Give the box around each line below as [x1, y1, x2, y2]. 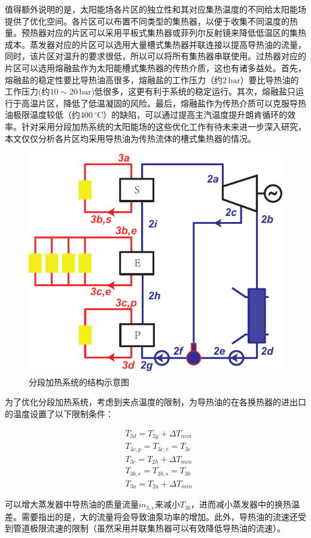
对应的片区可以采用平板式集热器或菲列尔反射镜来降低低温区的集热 [46, 26, 306, 39]
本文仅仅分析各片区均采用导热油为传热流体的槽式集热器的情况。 [5, 132, 256, 144]
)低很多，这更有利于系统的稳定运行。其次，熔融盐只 [91, 85, 296, 98]
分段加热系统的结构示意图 [29, 375, 129, 388]
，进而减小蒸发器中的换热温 [191, 498, 300, 510]
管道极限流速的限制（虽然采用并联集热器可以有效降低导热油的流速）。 [13, 522, 285, 534]
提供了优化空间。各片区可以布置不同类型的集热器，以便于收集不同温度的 [5, 14, 289, 27]
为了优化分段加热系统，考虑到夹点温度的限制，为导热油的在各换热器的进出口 [5, 396, 306, 408]
